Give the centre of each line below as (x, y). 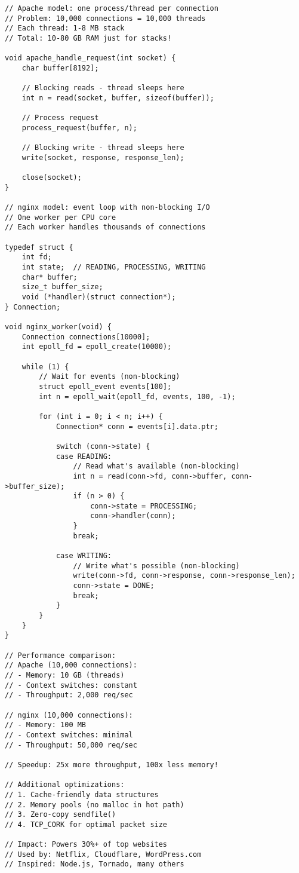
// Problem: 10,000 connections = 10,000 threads (105, 18)
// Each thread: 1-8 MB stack (65, 28)
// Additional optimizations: (65, 785)
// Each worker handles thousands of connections (105, 227)
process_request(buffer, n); (79, 128)
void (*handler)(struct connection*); (99, 297)
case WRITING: (84, 556)
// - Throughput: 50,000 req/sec (71, 745)
